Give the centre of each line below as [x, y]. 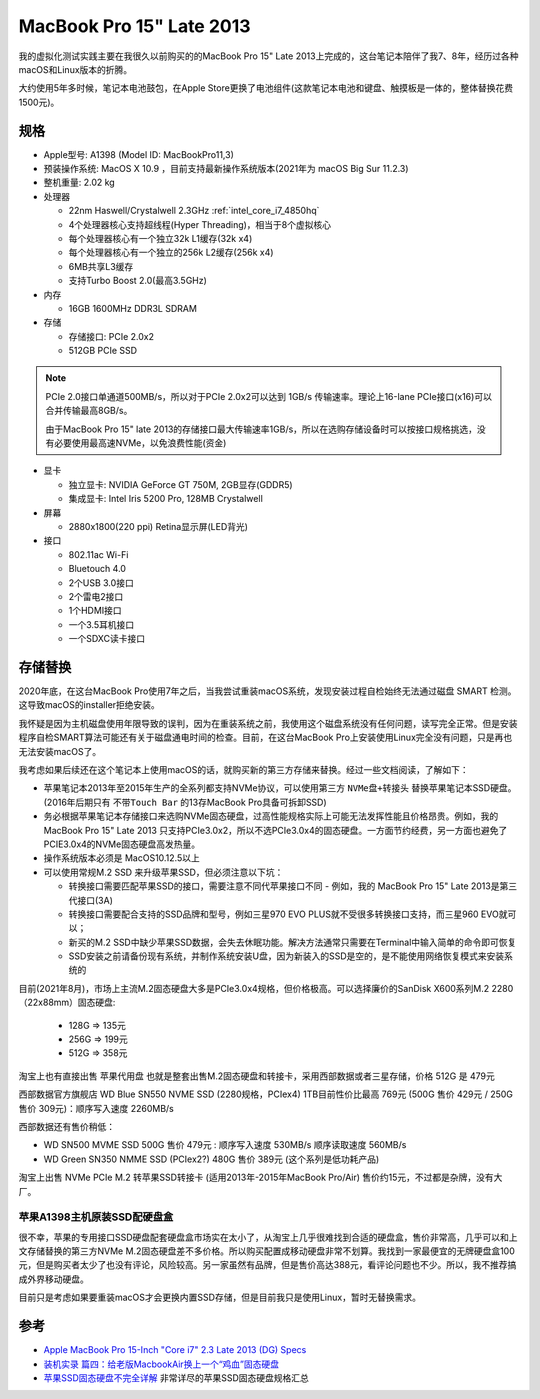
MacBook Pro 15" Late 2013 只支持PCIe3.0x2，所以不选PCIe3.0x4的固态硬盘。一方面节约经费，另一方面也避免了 [275, 830]
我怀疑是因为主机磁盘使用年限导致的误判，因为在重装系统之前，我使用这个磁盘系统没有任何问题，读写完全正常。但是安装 [268, 723]
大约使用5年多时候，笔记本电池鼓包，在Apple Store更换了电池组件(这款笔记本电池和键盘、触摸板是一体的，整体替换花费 [266, 88]
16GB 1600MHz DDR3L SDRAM [132, 308]
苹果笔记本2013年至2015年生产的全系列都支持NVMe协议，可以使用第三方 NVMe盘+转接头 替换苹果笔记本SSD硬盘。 [280, 788]
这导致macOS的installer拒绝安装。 [89, 705]
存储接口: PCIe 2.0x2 [111, 336]
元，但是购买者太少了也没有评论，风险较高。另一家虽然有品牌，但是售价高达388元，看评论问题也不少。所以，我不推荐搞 [267, 1265]
